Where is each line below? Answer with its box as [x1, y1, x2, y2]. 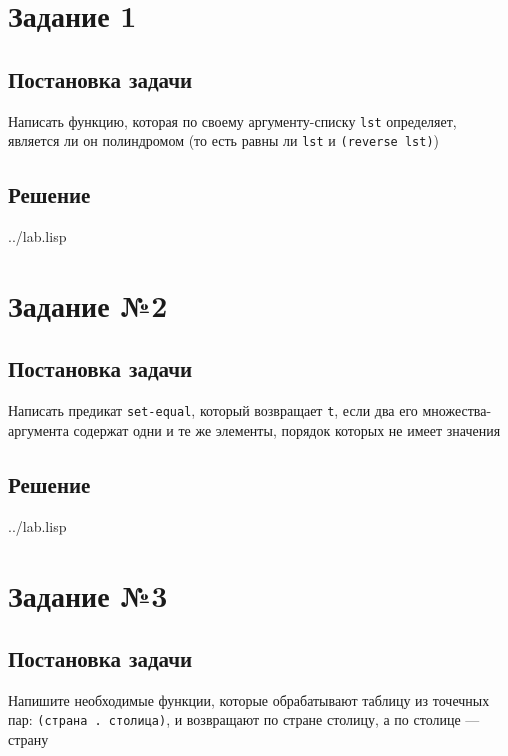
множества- [422, 400, 492, 421]
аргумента [8, 419, 69, 440]
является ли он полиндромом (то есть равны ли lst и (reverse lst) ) [8, 130, 440, 151]
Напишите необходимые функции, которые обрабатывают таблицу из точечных [8, 689, 490, 710]
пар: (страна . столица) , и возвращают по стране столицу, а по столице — [8, 709, 480, 730]
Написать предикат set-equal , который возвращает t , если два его [8, 400, 418, 421]
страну [8, 729, 49, 750]
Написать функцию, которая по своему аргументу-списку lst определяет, [8, 110, 457, 131]
